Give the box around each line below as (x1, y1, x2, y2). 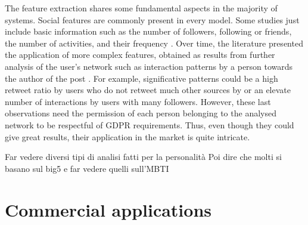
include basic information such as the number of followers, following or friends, (5, 25, 292, 38)
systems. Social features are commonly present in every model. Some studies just (5, 13, 300, 26)
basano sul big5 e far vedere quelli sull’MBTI (5, 162, 169, 174)
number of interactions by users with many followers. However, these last (5, 95, 271, 107)
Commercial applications (5, 197, 212, 221)
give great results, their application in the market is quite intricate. (5, 130, 250, 143)
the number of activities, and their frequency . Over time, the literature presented (5, 36, 303, 49)
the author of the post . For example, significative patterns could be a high (5, 72, 278, 84)
